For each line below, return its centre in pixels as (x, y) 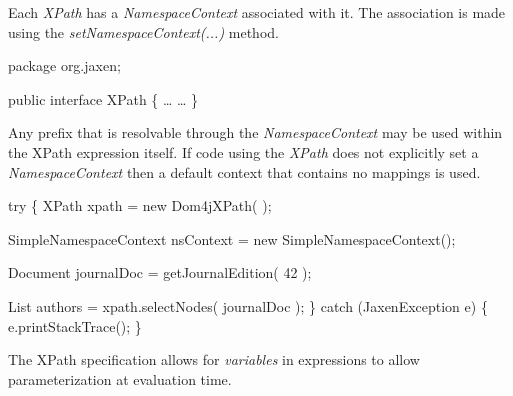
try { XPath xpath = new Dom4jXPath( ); (140, 205)
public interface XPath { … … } (103, 98)
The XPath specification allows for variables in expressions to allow (214, 359)
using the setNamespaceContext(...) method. (143, 31)
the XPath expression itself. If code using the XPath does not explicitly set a (243, 151)
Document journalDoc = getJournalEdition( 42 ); (160, 272)
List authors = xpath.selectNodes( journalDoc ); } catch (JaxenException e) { (248, 305)
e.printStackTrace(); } (75, 325)
